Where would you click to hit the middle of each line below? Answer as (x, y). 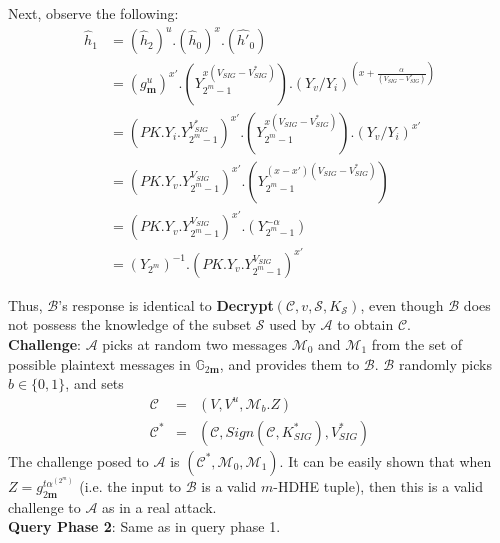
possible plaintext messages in (99, 363)
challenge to (44, 506)
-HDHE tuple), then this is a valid (378, 485)
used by (292, 324)
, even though (402, 304)
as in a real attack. (159, 506)
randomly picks (445, 363)
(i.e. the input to (130, 485)
